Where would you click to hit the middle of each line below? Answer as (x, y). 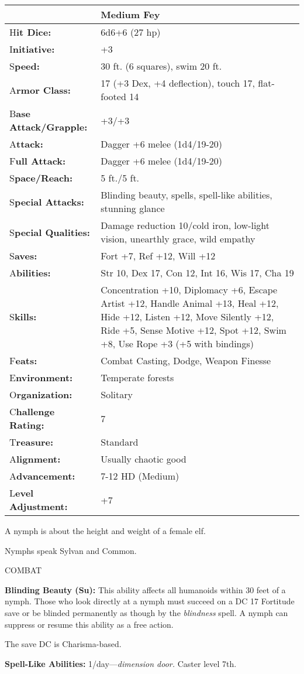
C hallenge (32, 411)
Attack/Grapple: (49, 127)
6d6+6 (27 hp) (131, 32)
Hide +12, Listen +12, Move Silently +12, (187, 317)
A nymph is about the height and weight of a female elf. (105, 531)
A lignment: (35, 459)
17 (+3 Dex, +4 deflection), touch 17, (178, 83)
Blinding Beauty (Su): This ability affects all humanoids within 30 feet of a (145, 589)
